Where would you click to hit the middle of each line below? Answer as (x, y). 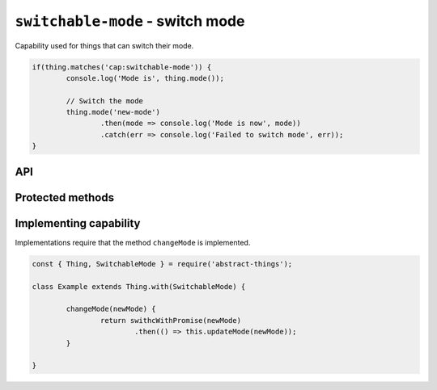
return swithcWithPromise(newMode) (171, 320)
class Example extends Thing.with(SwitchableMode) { (139, 286)
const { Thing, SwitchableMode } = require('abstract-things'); (162, 264)
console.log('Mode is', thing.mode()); (145, 78)
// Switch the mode (104, 101)
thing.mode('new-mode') (113, 112)
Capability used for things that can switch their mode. (104, 45)
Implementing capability (78, 223)
